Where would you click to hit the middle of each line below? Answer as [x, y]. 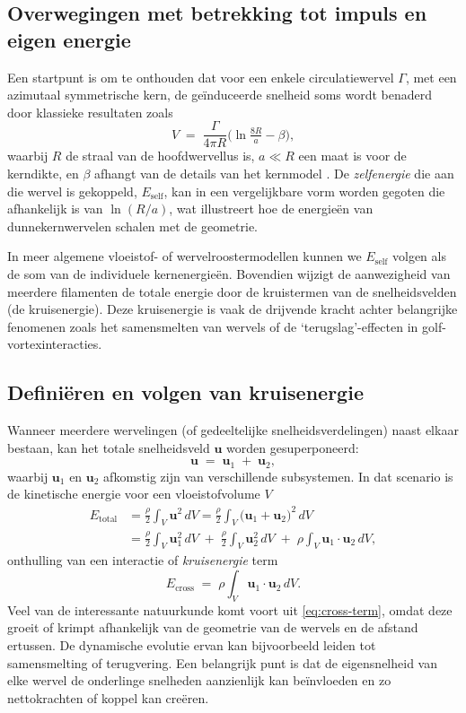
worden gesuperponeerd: [293, 447]
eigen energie [69, 39]
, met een [431, 77]
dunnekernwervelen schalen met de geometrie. [132, 226]
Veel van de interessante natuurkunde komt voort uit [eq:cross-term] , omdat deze [230, 609]
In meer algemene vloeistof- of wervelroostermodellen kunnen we [185, 256]
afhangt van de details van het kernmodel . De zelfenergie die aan [274, 174]
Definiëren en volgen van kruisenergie [185, 392]
